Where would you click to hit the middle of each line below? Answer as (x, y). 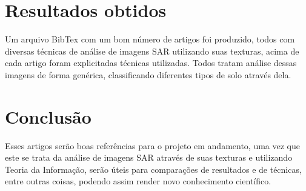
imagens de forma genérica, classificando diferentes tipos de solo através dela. (148, 74)
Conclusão (48, 116)
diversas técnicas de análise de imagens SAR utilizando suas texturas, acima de (152, 51)
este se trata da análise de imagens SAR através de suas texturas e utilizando (149, 157)
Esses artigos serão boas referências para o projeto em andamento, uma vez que (153, 145)
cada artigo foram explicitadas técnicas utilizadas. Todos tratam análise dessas (151, 63)
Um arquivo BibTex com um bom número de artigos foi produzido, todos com (150, 39)
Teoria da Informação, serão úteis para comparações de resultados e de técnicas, (153, 169)
